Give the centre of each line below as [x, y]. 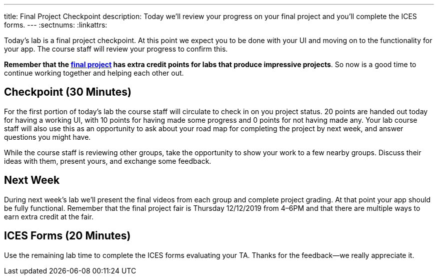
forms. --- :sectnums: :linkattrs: [56, 25]
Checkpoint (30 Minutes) [68, 92]
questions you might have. [47, 137]
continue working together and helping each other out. [94, 73]
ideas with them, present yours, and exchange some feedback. [108, 161]
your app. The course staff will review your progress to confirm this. [116, 49]
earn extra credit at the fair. [49, 216]
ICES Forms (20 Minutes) [67, 236]
